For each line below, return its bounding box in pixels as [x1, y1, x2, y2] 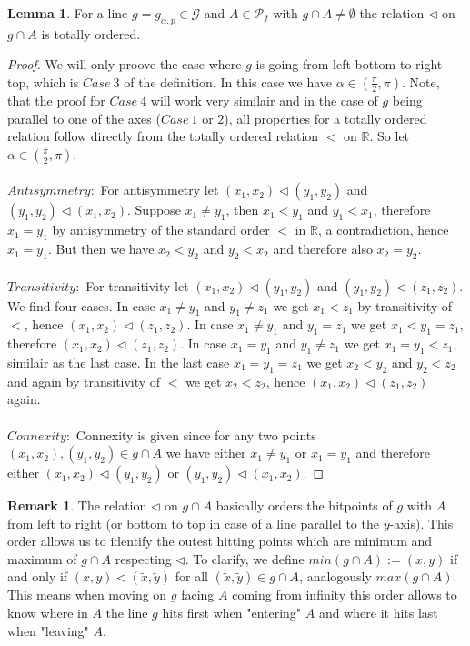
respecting [115, 549, 172, 568]
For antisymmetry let [100, 180, 219, 199]
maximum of [7, 549, 77, 568]
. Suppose [127, 200, 181, 219]
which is [33, 72, 79, 91]
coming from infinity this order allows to [232, 585, 457, 604]
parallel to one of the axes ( [7, 108, 161, 127]
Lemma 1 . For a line [7, 4, 128, 22]
